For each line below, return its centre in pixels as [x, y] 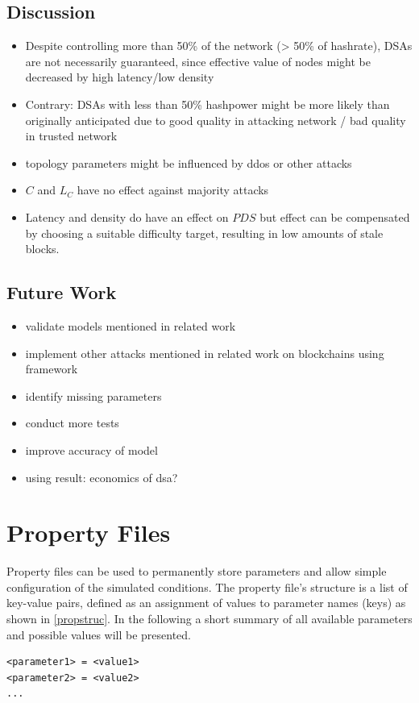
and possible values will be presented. [99, 634]
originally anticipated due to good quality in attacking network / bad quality [216, 120]
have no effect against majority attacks [173, 190]
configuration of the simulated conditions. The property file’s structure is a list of [207, 587]
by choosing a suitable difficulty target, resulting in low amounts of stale [204, 233]
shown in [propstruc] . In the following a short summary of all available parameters [209, 618]
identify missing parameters [93, 395]
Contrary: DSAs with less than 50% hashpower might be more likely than [207, 104]
